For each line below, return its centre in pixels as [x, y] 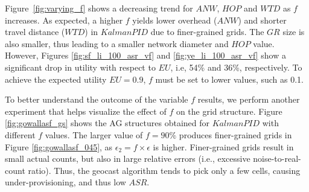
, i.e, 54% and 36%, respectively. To [236, 67]
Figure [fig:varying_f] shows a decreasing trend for [99, 8]
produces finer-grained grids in [235, 134]
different [20, 134]
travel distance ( [35, 32]
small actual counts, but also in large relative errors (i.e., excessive [128, 158]
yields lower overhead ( [175, 20]
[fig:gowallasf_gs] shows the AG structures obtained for [107, 123]
